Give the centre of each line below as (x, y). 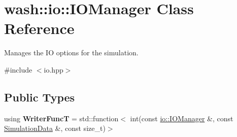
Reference (39, 28)
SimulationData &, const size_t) (55, 128)
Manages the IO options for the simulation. (71, 53)
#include (18, 69)
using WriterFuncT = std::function (61, 118)
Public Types (40, 97)
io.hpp (54, 69)
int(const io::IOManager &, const (182, 118)
